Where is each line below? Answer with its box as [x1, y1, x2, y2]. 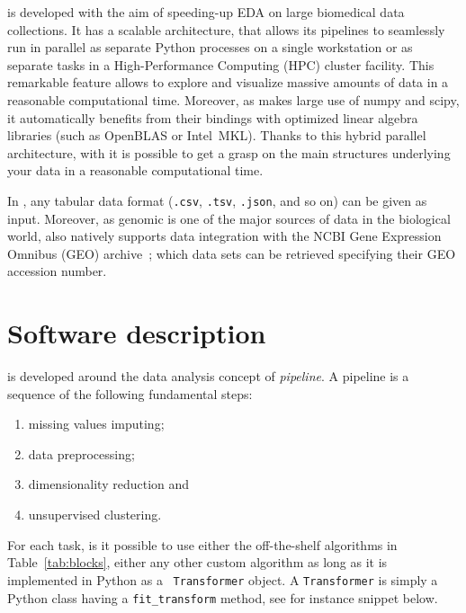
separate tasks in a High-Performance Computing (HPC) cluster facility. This [7, 55, 435, 74]
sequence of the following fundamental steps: [7, 384, 253, 403]
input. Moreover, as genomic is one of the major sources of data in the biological [7, 209, 451, 227]
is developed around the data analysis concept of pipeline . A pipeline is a [7, 367, 409, 386]
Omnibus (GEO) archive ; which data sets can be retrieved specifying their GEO [7, 244, 456, 262]
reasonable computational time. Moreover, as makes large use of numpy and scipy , [7, 90, 460, 109]
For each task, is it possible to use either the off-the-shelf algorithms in [7, 535, 398, 554]
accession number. [7, 262, 107, 280]
